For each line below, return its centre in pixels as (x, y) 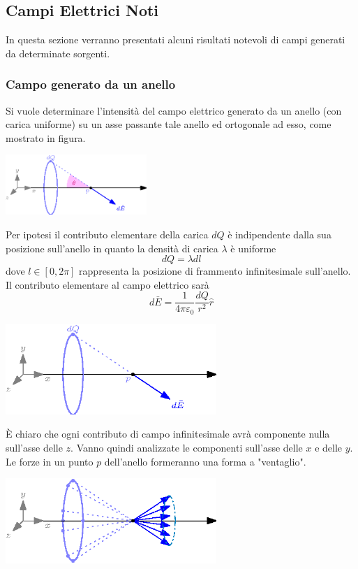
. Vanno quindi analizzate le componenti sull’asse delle (187, 447)
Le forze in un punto (50, 461)
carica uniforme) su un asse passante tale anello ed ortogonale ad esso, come (169, 124)
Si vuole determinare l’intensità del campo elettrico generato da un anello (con (174, 110)
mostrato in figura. (46, 137)
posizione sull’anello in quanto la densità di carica (112, 248)
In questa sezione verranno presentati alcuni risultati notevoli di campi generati (176, 39)
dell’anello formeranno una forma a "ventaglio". (205, 461)
